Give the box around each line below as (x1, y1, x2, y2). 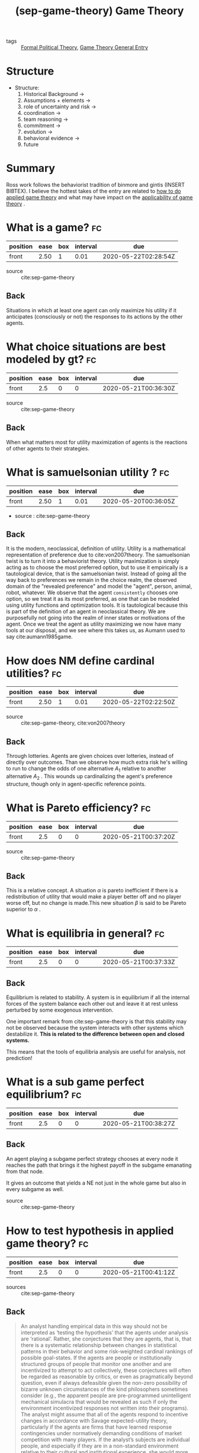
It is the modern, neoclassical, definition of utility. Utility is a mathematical (6, 545, 186, 552)
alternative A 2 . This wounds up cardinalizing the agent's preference (6, 772, 173, 781)
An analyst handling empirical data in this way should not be (20, 1323, 168, 1330)
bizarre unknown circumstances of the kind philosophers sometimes (20, 1385, 188, 1393)
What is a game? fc (6, 221, 102, 235)
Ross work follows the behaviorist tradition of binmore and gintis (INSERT (6, 181, 185, 188)
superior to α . (6, 905, 41, 913)
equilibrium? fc (6, 1088, 82, 1102)
